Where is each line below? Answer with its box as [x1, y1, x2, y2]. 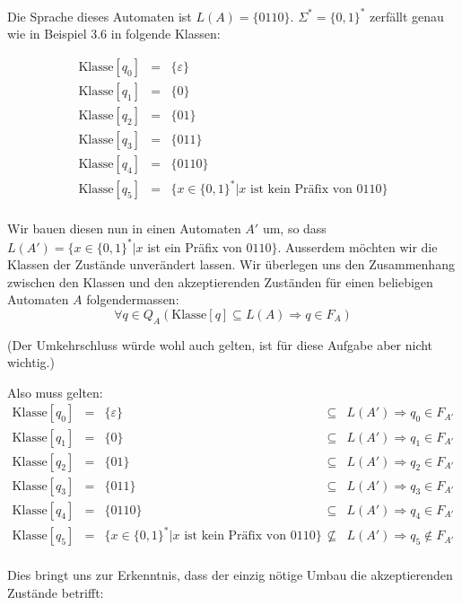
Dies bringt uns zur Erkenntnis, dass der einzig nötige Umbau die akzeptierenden [7, 566, 453, 584]
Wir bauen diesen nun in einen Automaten [7, 219, 241, 238]
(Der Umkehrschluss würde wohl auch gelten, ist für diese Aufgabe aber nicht [7, 335, 433, 354]
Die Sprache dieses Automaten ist [7, 6, 192, 25]
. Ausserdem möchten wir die [277, 237, 438, 256]
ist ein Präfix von [147, 237, 242, 256]
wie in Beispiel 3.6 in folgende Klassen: [7, 24, 221, 43]
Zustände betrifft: [7, 583, 104, 601]
